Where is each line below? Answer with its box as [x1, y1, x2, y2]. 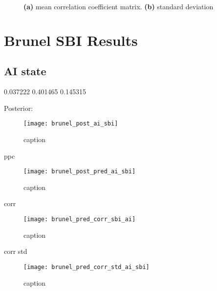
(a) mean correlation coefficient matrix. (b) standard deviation [23, 1, 214, 11]
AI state [4, 63, 46, 79]
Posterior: [4, 103, 33, 113]
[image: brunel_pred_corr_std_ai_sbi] [23, 263, 150, 270]
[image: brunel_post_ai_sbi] [23, 120, 118, 127]
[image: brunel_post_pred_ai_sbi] [23, 168, 136, 175]
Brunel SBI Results [4, 30, 138, 50]
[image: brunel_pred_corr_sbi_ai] [23, 216, 136, 223]
